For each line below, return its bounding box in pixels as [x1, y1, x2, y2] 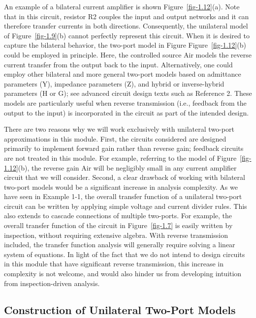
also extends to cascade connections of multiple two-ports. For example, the [4, 210, 232, 221]
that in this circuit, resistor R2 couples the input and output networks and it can [4, 11, 249, 21]
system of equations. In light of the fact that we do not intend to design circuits [4, 249, 245, 259]
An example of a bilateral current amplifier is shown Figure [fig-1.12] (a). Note [4, 1, 240, 11]
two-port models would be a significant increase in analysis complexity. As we [4, 181, 238, 192]
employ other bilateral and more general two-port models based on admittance [4, 69, 241, 79]
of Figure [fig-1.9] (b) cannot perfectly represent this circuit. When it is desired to [4, 30, 250, 40]
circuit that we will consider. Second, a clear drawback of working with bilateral [4, 172, 245, 182]
